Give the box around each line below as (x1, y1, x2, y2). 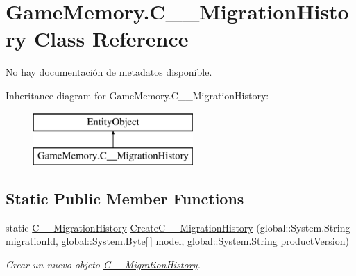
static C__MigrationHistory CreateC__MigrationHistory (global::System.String (6, 220, 350, 234)
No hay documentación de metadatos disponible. (6, 65, 212, 79)
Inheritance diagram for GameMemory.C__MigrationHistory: (6, 88, 269, 102)
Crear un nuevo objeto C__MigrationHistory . (6, 257, 201, 272)
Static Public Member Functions (6, 188, 244, 209)
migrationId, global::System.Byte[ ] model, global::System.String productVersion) (6, 234, 349, 248)
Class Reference (33, 24, 189, 53)
